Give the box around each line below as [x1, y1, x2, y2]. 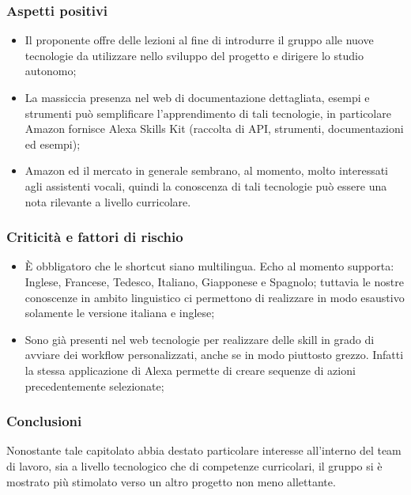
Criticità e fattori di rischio [6, 227, 183, 247]
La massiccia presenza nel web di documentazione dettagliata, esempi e [25, 89, 370, 105]
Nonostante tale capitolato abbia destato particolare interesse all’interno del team [6, 442, 402, 459]
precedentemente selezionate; [25, 377, 164, 394]
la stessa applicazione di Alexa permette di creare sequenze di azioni [25, 361, 356, 378]
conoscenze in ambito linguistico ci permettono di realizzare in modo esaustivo [25, 289, 405, 305]
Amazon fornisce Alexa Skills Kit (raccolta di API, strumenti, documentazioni [25, 120, 404, 137]
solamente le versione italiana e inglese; [25, 304, 215, 321]
